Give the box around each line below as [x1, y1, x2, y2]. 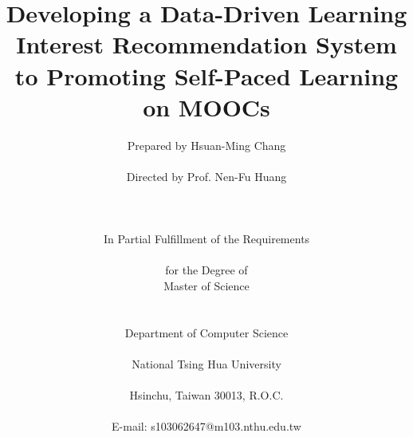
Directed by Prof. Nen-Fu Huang [126, 167, 287, 184]
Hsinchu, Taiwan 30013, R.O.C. [129, 387, 284, 404]
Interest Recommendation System [16, 28, 397, 61]
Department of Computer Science [124, 324, 289, 341]
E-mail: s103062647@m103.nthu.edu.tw [112, 418, 301, 435]
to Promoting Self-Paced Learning [14, 59, 399, 92]
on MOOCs [143, 90, 270, 123]
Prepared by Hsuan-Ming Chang [127, 136, 286, 153]
